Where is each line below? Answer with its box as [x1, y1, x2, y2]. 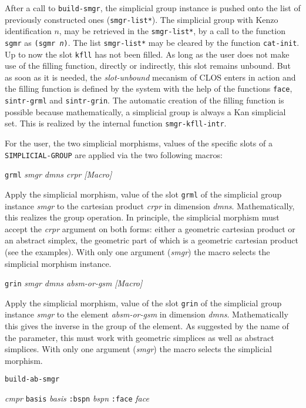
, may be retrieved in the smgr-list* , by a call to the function [59, 25, 285, 37]
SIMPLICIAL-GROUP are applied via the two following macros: [5, 148, 223, 160]
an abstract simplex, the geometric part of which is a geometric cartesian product [5, 234, 298, 246]
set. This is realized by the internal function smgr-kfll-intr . [5, 117, 227, 129]
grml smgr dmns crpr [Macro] [5, 168, 112, 180]
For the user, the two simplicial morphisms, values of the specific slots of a [5, 137, 273, 149]
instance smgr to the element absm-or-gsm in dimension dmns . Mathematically [5, 308, 288, 320]
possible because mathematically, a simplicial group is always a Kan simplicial [5, 105, 286, 118]
